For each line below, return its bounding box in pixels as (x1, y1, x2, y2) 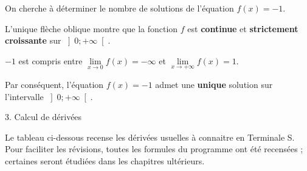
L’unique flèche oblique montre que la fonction (5, 22, 178, 35)
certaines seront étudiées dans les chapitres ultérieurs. (5, 154, 205, 167)
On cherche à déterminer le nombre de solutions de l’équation (5, 2, 234, 14)
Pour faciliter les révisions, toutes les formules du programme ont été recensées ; (5, 142, 303, 155)
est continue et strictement (187, 22, 298, 35)
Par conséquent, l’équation (5, 78, 104, 90)
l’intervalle (5, 90, 44, 102)
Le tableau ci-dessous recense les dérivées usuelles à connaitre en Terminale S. (5, 130, 295, 143)
